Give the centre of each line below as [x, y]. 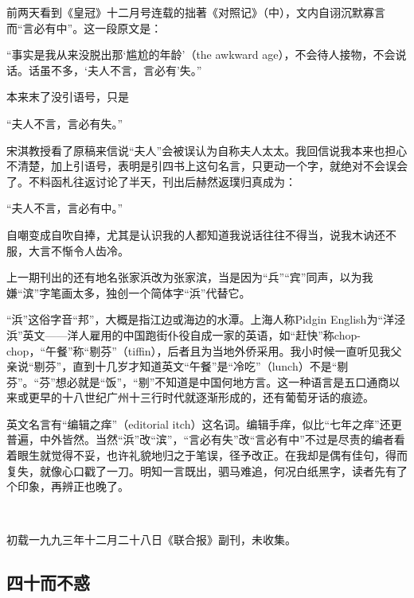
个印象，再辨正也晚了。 [68, 486]
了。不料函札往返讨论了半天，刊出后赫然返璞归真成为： [151, 181]
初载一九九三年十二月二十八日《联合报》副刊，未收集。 [151, 540]
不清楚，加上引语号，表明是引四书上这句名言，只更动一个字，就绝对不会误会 [207, 166]
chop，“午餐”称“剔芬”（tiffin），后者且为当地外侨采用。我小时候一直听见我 [199, 350]
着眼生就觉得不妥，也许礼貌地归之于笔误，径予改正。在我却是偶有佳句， [196, 455]
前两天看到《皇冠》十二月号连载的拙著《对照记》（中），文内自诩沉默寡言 [196, 12]
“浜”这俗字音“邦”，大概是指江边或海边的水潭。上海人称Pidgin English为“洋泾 [206, 319]
